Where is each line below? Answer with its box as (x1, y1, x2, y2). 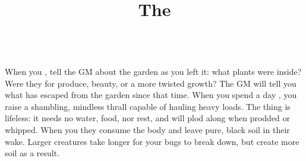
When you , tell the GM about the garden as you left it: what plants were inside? (5, 65, 302, 77)
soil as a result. (5, 147, 60, 159)
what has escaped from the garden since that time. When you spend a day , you (5, 89, 297, 101)
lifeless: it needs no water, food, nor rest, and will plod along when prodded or (5, 112, 291, 124)
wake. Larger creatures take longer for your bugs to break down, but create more (5, 135, 299, 147)
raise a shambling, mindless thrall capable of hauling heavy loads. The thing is (5, 100, 291, 112)
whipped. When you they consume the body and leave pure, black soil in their (5, 123, 290, 135)
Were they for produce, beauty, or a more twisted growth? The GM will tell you (5, 77, 296, 89)
